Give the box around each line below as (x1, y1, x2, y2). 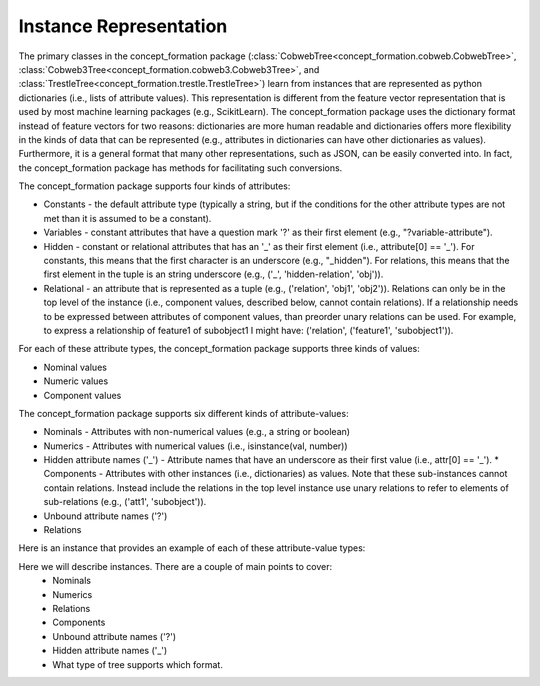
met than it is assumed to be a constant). (43, 212, 212, 224)
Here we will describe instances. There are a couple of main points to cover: (18, 560, 333, 572)
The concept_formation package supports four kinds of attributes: (18, 180, 291, 192)
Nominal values (43, 361, 107, 373)
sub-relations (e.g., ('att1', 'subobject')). (43, 496, 207, 508)
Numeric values (43, 375, 109, 387)
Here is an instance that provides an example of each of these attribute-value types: (18, 542, 366, 554)
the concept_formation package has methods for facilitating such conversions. (18, 161, 343, 174)
